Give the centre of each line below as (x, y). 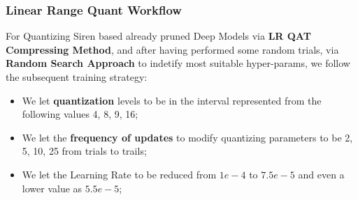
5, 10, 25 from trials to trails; (84, 151)
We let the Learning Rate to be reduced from (119, 174)
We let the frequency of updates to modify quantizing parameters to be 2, (187, 137)
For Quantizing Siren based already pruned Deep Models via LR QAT (158, 36)
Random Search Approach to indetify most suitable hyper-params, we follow (178, 63)
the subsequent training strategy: (77, 77)
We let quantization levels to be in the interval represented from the (172, 100)
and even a (321, 174)
